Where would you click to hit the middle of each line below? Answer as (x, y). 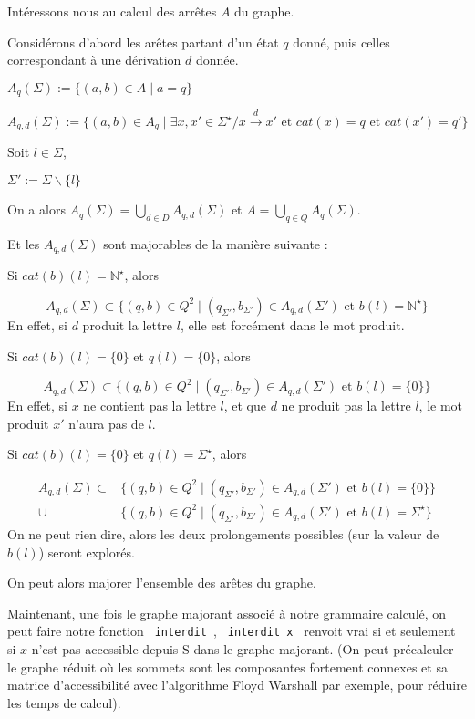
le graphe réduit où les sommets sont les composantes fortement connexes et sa (227, 667)
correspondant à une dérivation (94, 60)
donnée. (217, 60)
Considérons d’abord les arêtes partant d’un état (143, 42)
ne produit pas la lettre (346, 406)
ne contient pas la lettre (150, 406)
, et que (245, 406)
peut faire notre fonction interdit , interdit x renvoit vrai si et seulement (232, 631)
